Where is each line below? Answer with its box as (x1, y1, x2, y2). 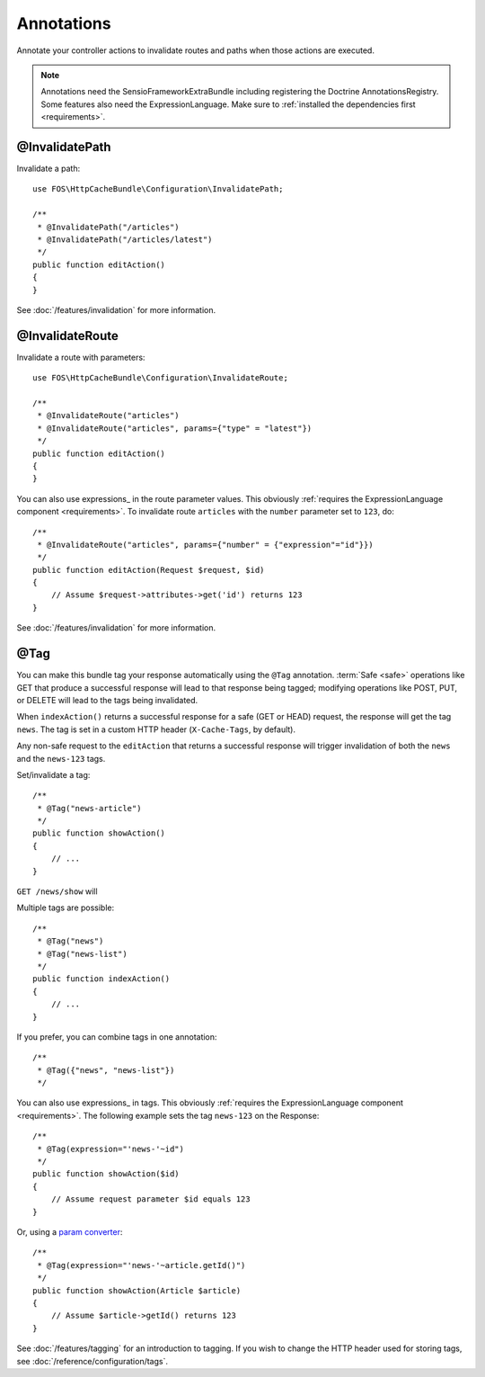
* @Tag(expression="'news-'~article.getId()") (37, 1260, 246, 1270)
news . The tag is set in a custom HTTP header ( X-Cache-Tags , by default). (16, 724, 296, 735)
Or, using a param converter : (16, 1227, 123, 1237)
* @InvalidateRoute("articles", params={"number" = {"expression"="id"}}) (37, 540, 374, 550)
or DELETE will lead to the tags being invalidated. (16, 694, 198, 705)
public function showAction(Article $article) (32, 1285, 242, 1295)
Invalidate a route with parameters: (16, 352, 145, 362)
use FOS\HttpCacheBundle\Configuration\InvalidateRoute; (32, 373, 289, 383)
